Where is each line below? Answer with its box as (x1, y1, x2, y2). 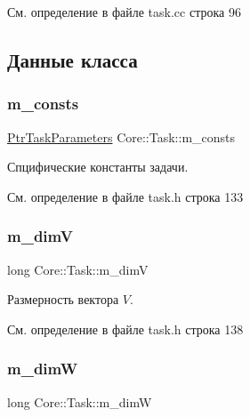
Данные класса (7, 45, 138, 73)
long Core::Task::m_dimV (7, 260, 149, 278)
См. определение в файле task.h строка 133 (7, 187, 244, 205)
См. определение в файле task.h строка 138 (7, 319, 244, 338)
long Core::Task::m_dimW (7, 392, 152, 411)
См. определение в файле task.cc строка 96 (7, 3, 241, 20)
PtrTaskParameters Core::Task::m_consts (7, 127, 236, 146)
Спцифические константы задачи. (7, 157, 189, 176)
